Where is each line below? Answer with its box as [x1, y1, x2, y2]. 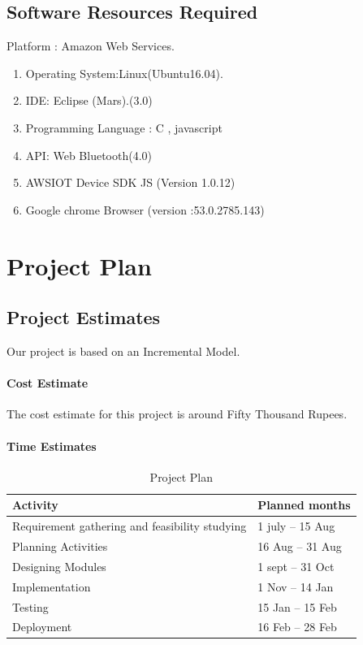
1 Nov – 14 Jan [257, 578, 334, 595]
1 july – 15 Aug [257, 517, 335, 535]
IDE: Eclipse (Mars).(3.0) [25, 92, 153, 109]
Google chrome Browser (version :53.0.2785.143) [25, 201, 265, 218]
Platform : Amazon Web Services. [6, 37, 175, 54]
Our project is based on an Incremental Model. [6, 342, 240, 359]
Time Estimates [6, 437, 97, 454]
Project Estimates [6, 305, 161, 330]
